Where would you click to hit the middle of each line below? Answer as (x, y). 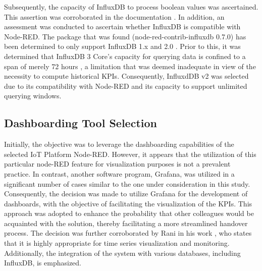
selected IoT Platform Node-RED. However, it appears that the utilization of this (130, 154)
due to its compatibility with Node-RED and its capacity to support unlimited (126, 86)
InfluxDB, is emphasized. (43, 263)
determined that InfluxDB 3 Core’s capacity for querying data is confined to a (125, 56)
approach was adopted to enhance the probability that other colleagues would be (129, 213)
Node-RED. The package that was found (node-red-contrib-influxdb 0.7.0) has (125, 36)
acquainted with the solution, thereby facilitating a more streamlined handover (126, 223)
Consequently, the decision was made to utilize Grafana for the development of (126, 194)
